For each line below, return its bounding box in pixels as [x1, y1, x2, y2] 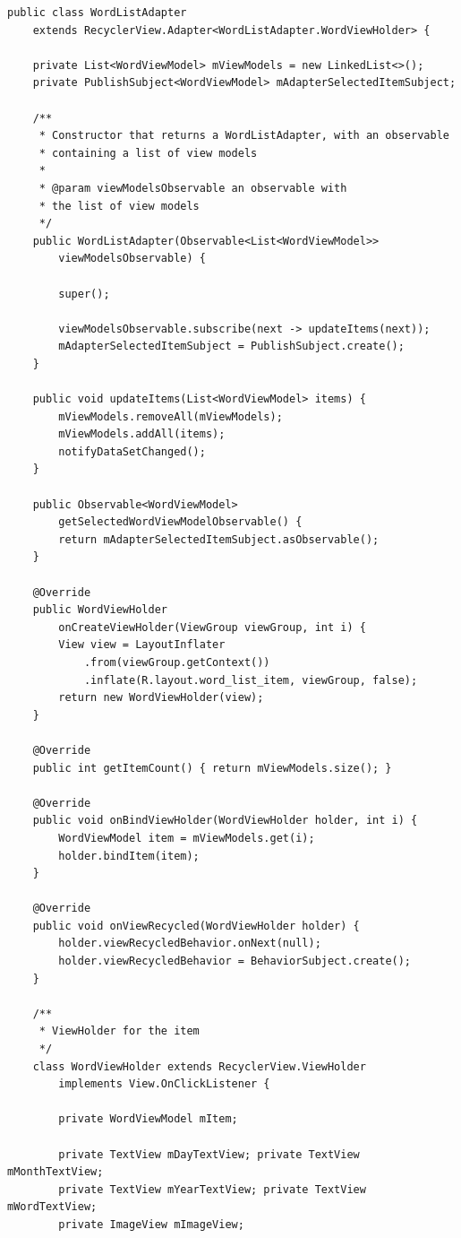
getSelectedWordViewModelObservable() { [58, 515, 303, 529]
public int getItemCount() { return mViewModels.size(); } [32, 761, 392, 775]
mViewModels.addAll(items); [58, 428, 226, 441]
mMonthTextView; [7, 1165, 104, 1179]
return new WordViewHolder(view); [58, 691, 264, 705]
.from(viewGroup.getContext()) [83, 655, 270, 669]
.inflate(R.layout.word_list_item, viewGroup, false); [83, 673, 418, 687]
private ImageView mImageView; [58, 1217, 244, 1231]
